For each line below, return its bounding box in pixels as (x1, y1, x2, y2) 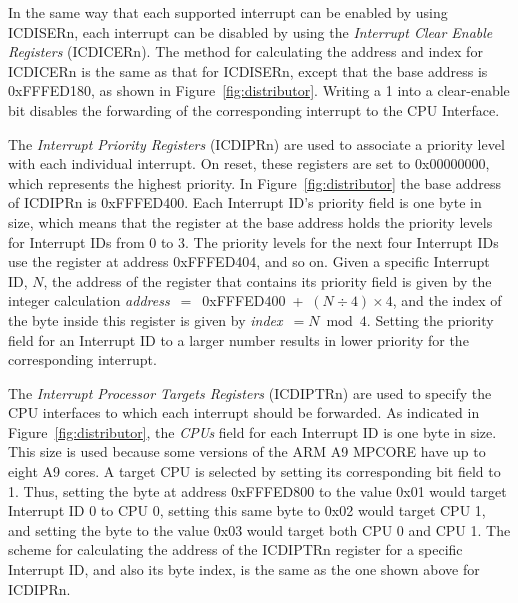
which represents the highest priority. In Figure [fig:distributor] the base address (8, 172, 502, 193)
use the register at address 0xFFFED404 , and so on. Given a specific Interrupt (8, 251, 490, 272)
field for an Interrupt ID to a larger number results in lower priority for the (8, 329, 469, 350)
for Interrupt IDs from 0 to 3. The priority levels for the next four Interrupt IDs (8, 231, 499, 252)
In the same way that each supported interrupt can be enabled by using (8, 2, 448, 22)
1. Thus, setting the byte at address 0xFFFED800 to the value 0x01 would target (8, 480, 507, 501)
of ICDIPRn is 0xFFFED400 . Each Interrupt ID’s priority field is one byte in (8, 192, 482, 213)
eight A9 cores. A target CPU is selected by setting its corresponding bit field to (8, 461, 501, 482)
